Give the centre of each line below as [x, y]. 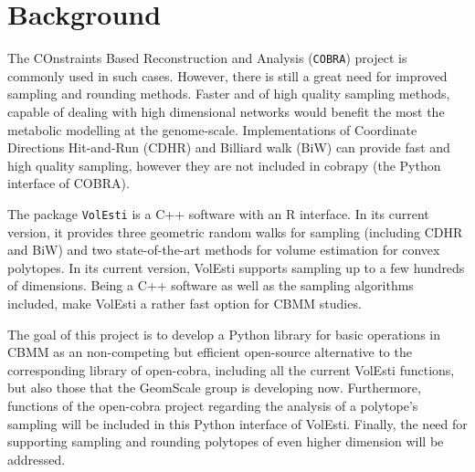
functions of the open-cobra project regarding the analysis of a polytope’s [213, 405]
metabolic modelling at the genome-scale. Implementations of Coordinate [212, 129]
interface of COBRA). [69, 183]
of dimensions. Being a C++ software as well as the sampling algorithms [211, 285]
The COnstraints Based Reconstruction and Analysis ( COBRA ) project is [207, 58]
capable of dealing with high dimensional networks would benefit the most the [226, 111]
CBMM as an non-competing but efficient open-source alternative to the [210, 352]
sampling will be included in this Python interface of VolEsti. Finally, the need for [237, 423]
